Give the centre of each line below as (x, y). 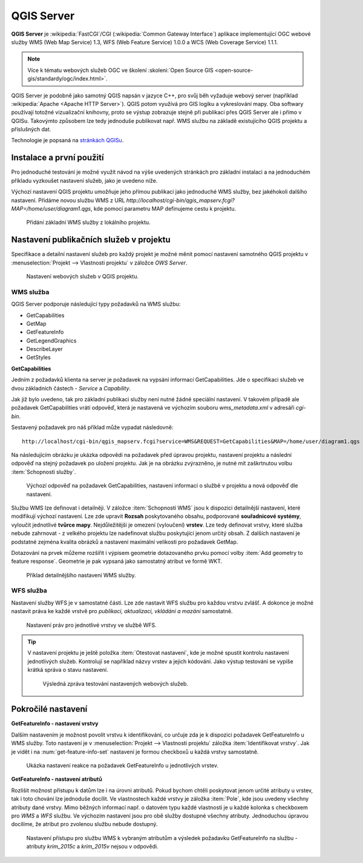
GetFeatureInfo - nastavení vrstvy (55, 724)
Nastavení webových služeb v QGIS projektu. (83, 276)
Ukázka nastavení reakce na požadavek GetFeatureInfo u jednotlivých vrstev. (123, 766)
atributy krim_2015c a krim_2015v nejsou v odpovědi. (92, 847)
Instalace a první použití (57, 158)
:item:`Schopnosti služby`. (44, 471)
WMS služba (30, 292)
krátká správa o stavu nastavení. (68, 670)
